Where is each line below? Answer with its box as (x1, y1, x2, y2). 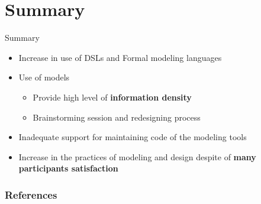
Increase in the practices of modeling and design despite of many (18, 150, 256, 163)
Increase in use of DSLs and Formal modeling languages (18, 51, 222, 63)
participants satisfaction (18, 162, 118, 174)
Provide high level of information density (33, 90, 192, 103)
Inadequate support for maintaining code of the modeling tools (18, 131, 247, 143)
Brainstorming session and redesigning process (33, 111, 201, 123)
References (5, 187, 57, 202)
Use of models (18, 71, 70, 83)
